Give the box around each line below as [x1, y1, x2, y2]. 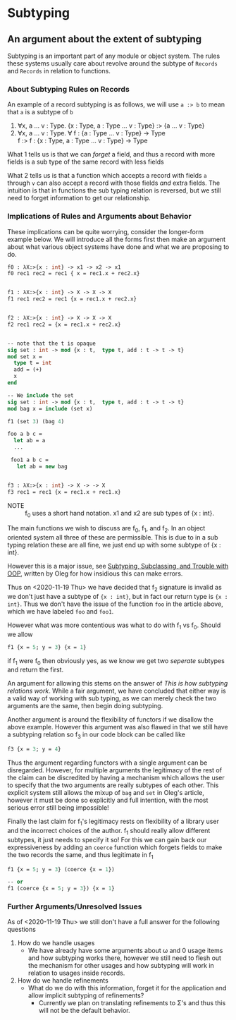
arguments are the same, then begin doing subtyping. [7, 702, 163, 710]
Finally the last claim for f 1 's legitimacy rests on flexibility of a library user [7, 817, 220, 827]
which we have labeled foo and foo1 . [7, 607, 114, 615]
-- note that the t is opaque [7, 340, 97, 347]
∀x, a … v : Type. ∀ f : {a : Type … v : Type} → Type [17, 129, 166, 138]
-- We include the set [7, 391, 74, 399]
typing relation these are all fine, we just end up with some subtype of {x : [7, 541, 221, 550]
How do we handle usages [17, 939, 95, 947]
